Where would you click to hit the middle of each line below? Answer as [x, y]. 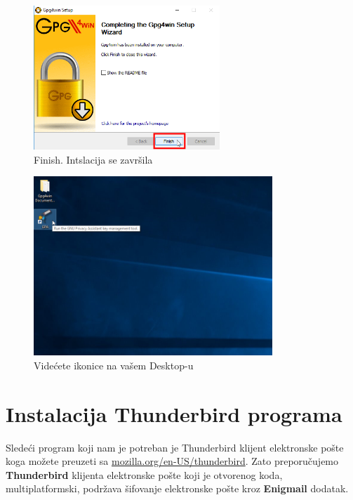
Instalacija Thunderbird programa [174, 413]
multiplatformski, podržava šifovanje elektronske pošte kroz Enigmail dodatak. [177, 488]
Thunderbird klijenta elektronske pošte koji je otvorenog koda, [144, 474]
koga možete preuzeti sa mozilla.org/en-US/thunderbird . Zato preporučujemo [172, 461]
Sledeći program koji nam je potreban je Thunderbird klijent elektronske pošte [175, 447]
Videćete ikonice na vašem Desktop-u [114, 365]
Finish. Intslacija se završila [93, 159]
